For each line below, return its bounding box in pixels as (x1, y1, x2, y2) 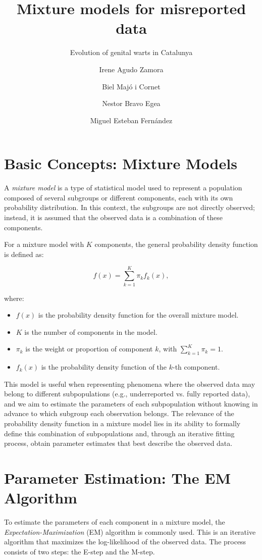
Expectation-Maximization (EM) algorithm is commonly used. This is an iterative (4, 526, 256, 537)
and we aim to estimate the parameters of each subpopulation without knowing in (4, 398, 258, 409)
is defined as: (4, 248, 44, 259)
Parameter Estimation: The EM (4, 468, 231, 488)
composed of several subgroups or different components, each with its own (4, 192, 233, 202)
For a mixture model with (4, 239, 84, 249)
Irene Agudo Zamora (99, 64, 164, 74)
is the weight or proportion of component (25, 343, 153, 354)
